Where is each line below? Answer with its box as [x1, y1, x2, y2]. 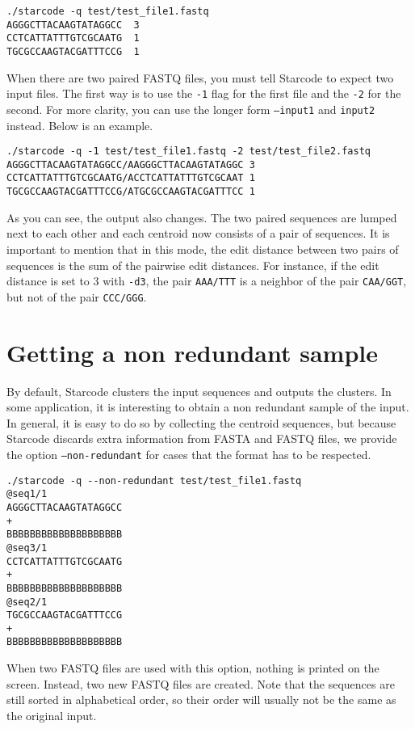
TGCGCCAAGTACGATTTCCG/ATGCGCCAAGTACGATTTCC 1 [6, 186, 255, 198]
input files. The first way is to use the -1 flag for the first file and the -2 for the [6, 85, 401, 102]
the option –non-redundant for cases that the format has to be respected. [6, 445, 371, 462]
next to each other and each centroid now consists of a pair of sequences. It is [6, 225, 390, 242]
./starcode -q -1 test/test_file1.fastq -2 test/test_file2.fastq [6, 145, 371, 158]
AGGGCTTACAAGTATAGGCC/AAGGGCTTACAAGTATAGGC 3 [6, 158, 255, 171]
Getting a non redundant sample [6, 335, 378, 369]
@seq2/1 [6, 596, 48, 608]
